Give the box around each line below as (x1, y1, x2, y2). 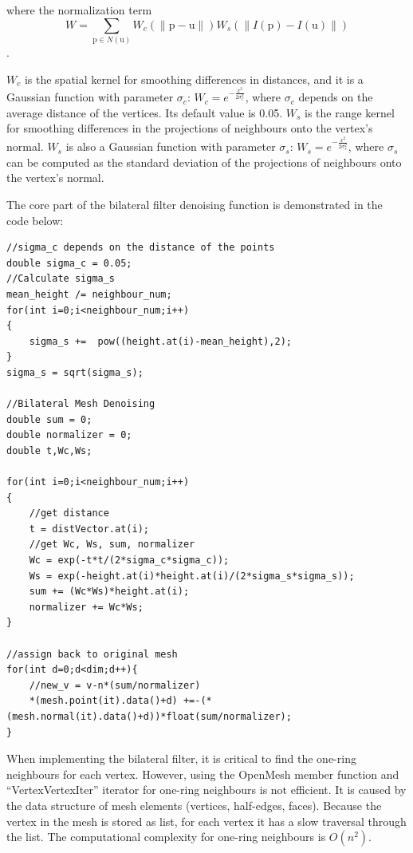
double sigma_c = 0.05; (6, 257, 132, 269)
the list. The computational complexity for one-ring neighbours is (6, 828, 326, 845)
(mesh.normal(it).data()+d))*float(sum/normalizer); (6, 710, 292, 722)
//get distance (29, 507, 109, 519)
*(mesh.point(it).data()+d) (29, 695, 178, 707)
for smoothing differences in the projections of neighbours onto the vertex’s (6, 120, 373, 136)
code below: (6, 211, 64, 228)
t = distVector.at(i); (29, 523, 149, 535)
